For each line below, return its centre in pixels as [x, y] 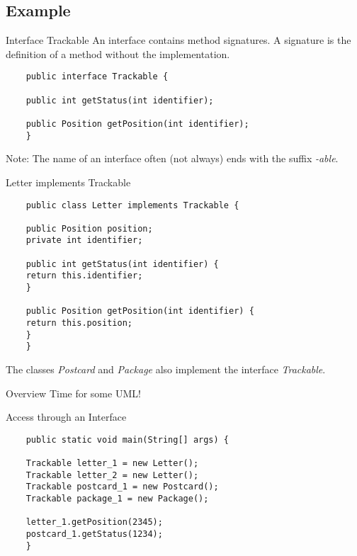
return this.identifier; [84, 276]
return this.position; [79, 323]
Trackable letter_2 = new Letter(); [112, 475]
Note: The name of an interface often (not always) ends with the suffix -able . [172, 158]
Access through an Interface [66, 417]
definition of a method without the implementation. [118, 53]
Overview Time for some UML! [73, 393]
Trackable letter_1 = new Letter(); [112, 464]
